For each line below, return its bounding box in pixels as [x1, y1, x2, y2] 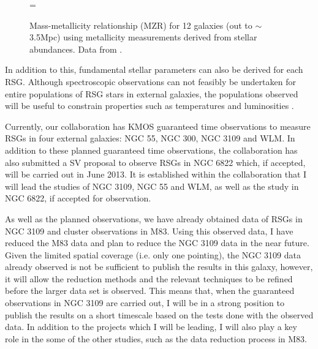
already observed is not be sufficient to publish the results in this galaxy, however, [5, 260, 313, 273]
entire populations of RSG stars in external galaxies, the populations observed [5, 87, 298, 100]
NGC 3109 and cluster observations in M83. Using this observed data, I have [5, 224, 293, 237]
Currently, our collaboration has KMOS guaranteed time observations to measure [5, 119, 311, 132]
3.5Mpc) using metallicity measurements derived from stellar [29, 31, 257, 43]
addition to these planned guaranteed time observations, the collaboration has [5, 143, 298, 156]
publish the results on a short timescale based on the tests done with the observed [5, 308, 314, 321]
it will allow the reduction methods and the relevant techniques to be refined [5, 272, 293, 285]
